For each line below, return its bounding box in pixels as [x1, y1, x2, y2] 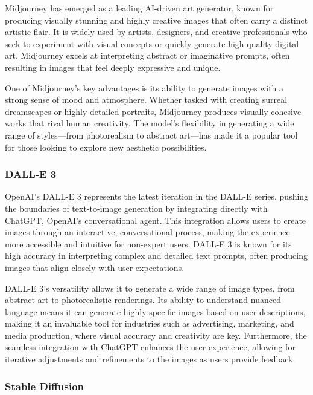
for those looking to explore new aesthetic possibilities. [5, 140, 207, 153]
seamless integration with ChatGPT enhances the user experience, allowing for [5, 341, 296, 353]
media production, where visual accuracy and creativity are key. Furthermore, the [5, 328, 307, 341]
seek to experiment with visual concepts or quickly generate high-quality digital [5, 37, 299, 50]
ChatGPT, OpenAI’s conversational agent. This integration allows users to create [5, 214, 306, 226]
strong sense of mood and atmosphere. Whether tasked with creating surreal [5, 93, 288, 106]
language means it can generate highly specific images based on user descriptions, [5, 305, 306, 318]
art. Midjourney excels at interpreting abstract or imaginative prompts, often [5, 49, 290, 62]
